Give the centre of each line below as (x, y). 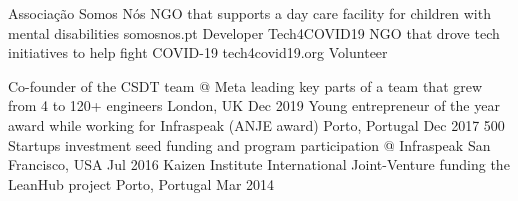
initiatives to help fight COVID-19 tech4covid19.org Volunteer (198, 52)
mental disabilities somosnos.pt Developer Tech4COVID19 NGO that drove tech (254, 32)
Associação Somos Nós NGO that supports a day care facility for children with (249, 13)
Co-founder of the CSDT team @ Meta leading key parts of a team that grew (245, 85)
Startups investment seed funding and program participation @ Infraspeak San (249, 144)
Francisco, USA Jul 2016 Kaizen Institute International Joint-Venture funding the (259, 164)
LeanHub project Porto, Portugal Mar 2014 (141, 183)
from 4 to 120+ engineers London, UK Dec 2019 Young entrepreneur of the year (254, 105)
